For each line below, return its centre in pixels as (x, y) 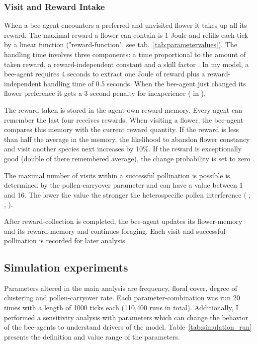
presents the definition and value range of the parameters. (92, 336)
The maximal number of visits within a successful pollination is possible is (117, 175)
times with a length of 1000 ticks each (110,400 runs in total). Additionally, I (121, 308)
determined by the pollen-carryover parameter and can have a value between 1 (124, 185)
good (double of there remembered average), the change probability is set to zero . (129, 158)
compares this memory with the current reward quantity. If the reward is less (122, 129)
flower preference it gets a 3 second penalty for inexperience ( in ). (105, 93)
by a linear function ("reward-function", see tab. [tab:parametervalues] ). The (121, 44)
